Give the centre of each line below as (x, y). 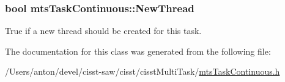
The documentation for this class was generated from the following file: (138, 51)
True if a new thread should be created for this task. (103, 31)
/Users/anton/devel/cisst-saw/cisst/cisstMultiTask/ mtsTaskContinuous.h (142, 71)
